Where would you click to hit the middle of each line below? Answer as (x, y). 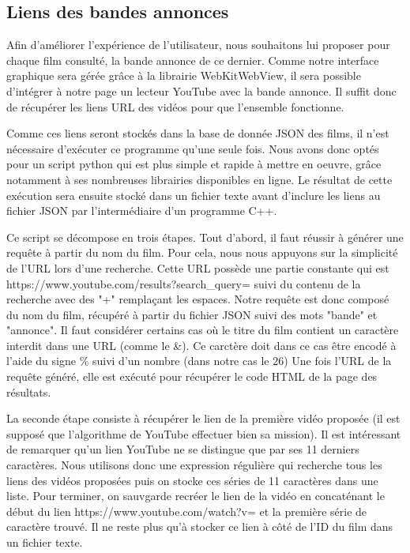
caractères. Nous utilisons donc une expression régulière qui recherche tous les (194, 465)
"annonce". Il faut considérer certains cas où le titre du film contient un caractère (203, 330)
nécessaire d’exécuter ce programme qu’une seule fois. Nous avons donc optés (193, 148)
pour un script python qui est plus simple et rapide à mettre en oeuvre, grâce (194, 164)
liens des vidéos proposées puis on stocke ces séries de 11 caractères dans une (192, 480)
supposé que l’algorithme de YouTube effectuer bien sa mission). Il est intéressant (204, 433)
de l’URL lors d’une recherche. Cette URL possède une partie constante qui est (198, 267)
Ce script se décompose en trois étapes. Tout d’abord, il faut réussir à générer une (205, 237)
